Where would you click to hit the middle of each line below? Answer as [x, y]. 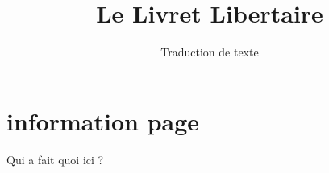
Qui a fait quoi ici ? [55, 159]
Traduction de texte [210, 52]
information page [103, 120]
